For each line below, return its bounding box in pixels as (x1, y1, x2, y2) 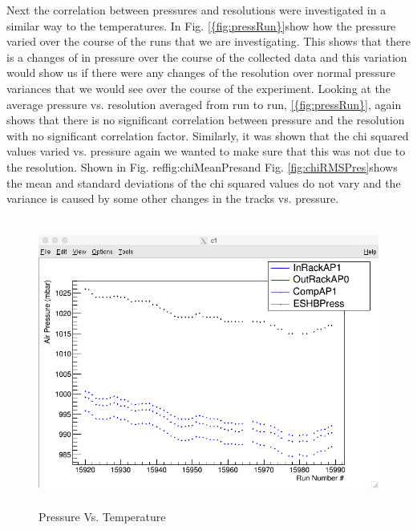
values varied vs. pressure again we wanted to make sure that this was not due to (6, 143, 406, 160)
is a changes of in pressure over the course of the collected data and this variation (6, 48, 407, 65)
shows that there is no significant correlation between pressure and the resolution (6, 111, 405, 128)
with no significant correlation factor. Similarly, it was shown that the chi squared (6, 127, 409, 144)
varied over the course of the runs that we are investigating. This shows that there (6, 33, 411, 50)
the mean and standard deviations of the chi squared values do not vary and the (6, 174, 401, 191)
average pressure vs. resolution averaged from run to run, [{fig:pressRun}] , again (6, 95, 402, 112)
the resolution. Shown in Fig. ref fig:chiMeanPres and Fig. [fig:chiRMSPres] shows (6, 158, 398, 175)
